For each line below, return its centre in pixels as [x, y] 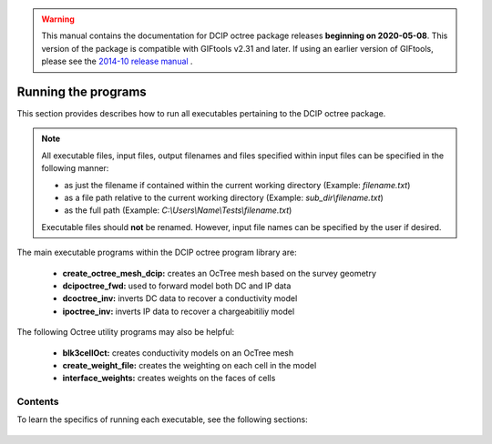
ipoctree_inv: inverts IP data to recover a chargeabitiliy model [179, 311]
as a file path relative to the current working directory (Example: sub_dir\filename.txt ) [224, 198]
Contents [38, 402]
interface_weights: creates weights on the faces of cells [169, 378]
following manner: [75, 168]
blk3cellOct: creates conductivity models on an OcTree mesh [178, 353]
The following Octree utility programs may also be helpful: [126, 332]
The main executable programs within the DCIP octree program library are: [157, 252]
